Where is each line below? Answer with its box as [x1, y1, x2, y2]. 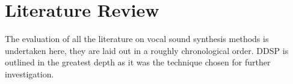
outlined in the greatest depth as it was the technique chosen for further [5, 56, 271, 68]
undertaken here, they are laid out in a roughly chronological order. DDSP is [5, 44, 289, 56]
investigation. [5, 67, 54, 80]
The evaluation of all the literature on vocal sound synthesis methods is [5, 32, 269, 45]
